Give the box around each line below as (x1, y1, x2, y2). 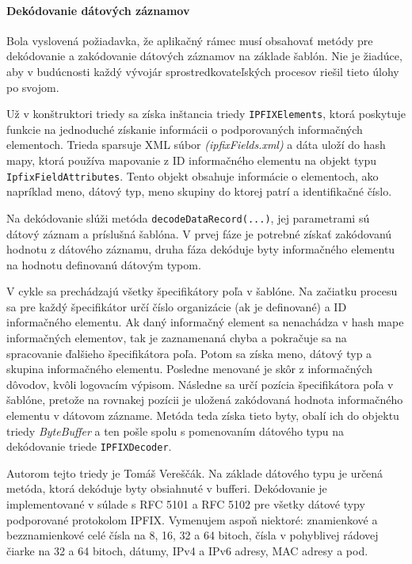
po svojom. (6, 78, 59, 95)
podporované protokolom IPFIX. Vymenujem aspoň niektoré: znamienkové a (6, 511, 378, 528)
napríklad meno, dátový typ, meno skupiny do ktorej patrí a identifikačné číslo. (6, 183, 392, 200)
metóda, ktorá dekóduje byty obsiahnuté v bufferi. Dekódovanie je (6, 480, 327, 497)
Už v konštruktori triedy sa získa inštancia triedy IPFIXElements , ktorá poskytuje (6, 105, 406, 122)
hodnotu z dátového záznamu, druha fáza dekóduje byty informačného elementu (6, 241, 395, 257)
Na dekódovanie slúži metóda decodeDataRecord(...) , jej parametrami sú (6, 209, 370, 226)
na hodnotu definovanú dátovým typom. (6, 256, 201, 272)
